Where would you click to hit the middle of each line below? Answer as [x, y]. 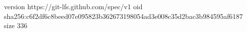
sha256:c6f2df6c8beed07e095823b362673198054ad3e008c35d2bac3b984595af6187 [123, 16]
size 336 [16, 25]
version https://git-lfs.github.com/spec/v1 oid [73, 6]
